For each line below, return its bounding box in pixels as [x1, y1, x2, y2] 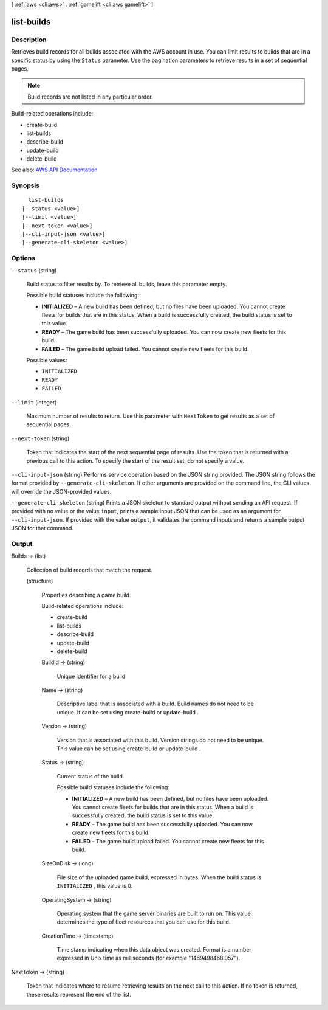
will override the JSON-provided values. [11, 488, 112, 495]
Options [11, 254, 36, 263]
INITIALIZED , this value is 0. [56, 882, 133, 890]
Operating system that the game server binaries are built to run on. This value [56, 910, 251, 917]
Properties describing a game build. [41, 591, 131, 598]
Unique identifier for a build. [56, 673, 127, 680]
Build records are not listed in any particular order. [27, 93, 153, 100]
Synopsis [11, 181, 39, 190]
